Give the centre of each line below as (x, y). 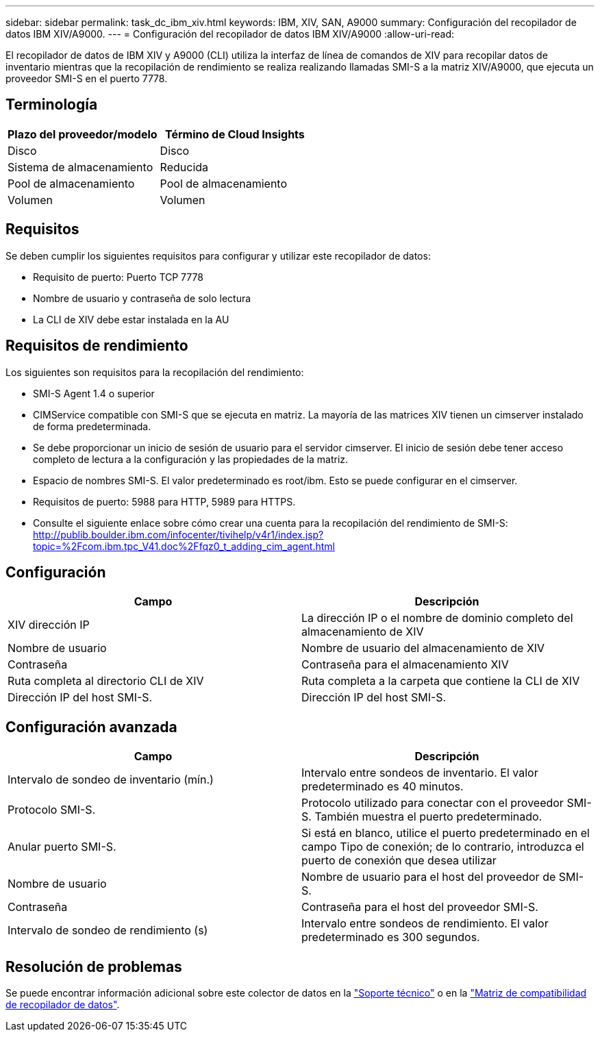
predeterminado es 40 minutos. (383, 787)
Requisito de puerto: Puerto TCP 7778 (118, 277)
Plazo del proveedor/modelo (83, 134)
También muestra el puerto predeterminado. (428, 817)
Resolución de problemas (94, 966)
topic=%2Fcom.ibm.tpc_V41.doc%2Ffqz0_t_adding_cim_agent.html (184, 546)
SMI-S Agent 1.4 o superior (94, 393)
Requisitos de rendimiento (97, 346)
